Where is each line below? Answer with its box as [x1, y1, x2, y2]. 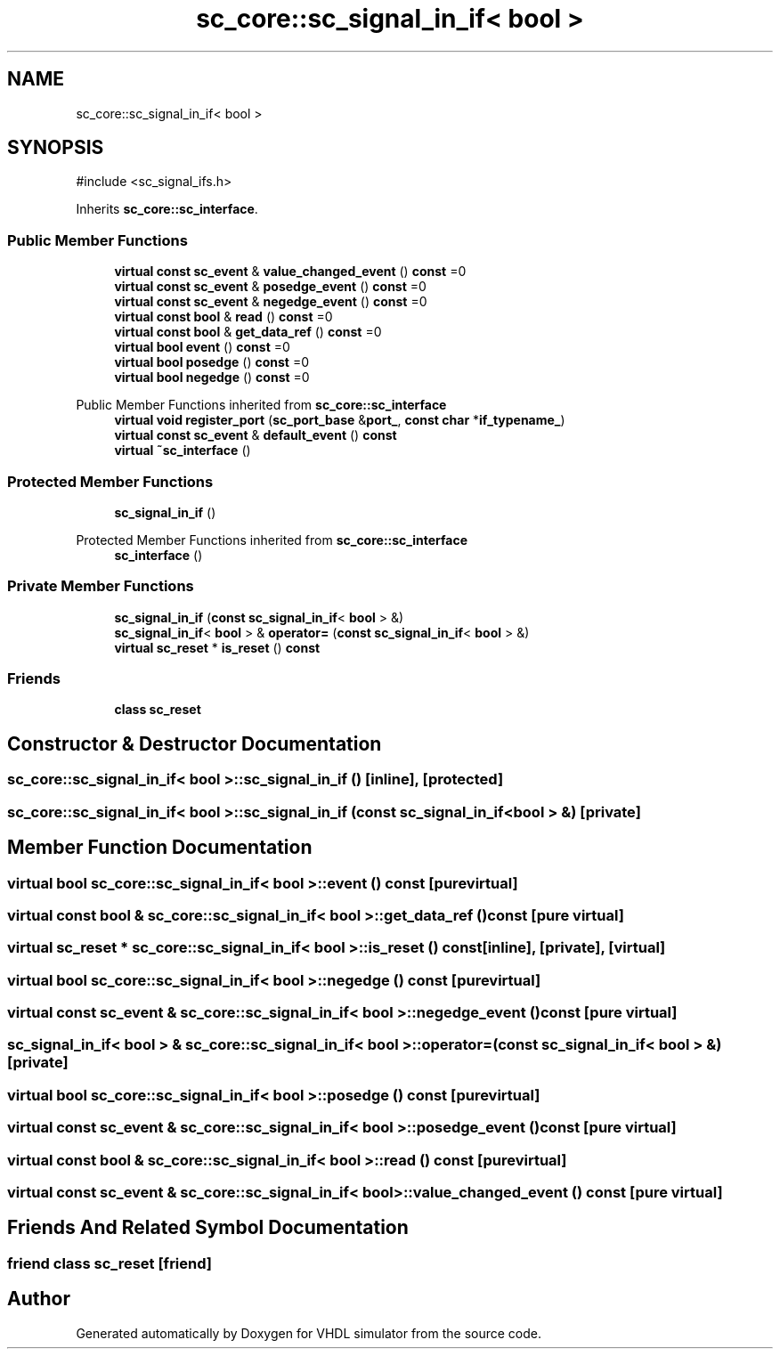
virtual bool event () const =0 [114, 339, 290, 355]
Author [7, 1287, 70, 1311]
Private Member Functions [7, 577, 194, 596]
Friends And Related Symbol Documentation [7, 1216, 409, 1239]
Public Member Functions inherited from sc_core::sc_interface [76, 397, 447, 413]
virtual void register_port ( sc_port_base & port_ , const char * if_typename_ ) [114, 412, 565, 428]
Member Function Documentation [7, 836, 313, 859]
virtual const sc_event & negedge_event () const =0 [114, 294, 427, 310]
